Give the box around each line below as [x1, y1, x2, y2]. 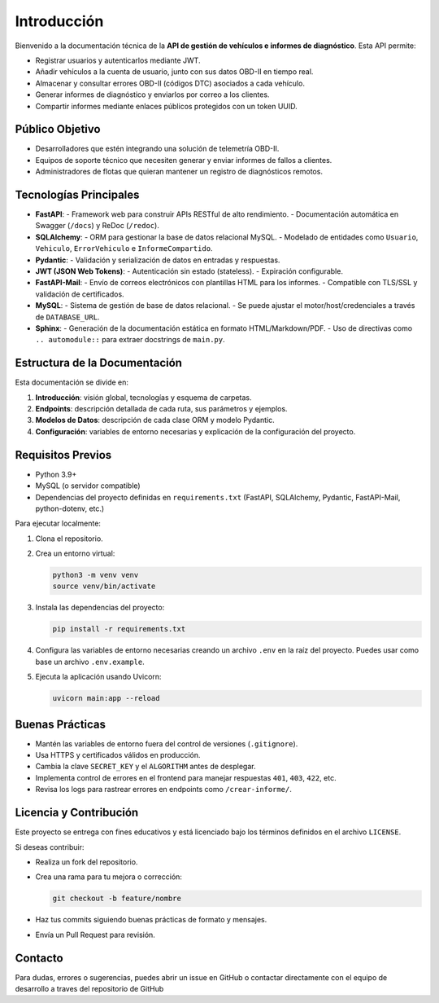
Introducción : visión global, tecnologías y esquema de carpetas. [35, 392, 252, 403]
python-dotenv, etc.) [35, 504, 105, 513]
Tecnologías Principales [15, 188, 140, 201]
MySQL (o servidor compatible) [35, 481, 141, 491]
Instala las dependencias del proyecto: [35, 603, 165, 613]
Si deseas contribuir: [15, 842, 85, 851]
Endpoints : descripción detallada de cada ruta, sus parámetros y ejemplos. [35, 404, 288, 414]
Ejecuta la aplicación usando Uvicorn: [35, 672, 162, 682]
